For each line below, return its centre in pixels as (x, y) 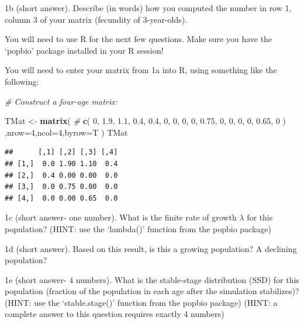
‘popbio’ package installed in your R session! (84, 50)
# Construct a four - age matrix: (61, 101)
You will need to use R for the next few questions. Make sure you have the (139, 39)
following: (22, 81)
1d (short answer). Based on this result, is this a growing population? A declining (151, 248)
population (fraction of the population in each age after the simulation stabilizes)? (152, 291)
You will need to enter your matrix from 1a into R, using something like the (141, 70)
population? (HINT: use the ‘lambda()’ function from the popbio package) (138, 228)
